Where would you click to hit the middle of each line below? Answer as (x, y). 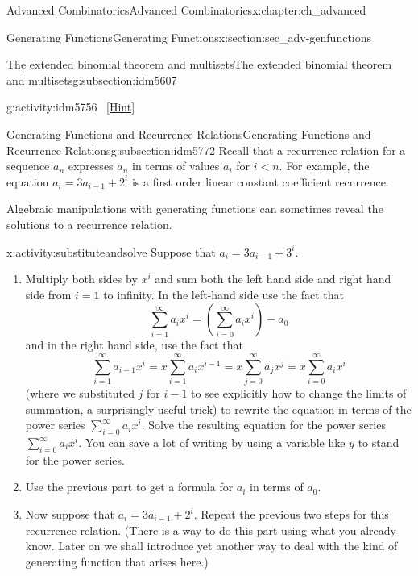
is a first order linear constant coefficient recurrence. (260, 181)
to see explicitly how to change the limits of (299, 393)
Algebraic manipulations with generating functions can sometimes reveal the (195, 209)
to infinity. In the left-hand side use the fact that (223, 294)
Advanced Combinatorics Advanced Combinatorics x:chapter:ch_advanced (186, 10)
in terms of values (176, 166)
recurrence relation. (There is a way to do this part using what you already (211, 530)
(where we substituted (80, 393)
